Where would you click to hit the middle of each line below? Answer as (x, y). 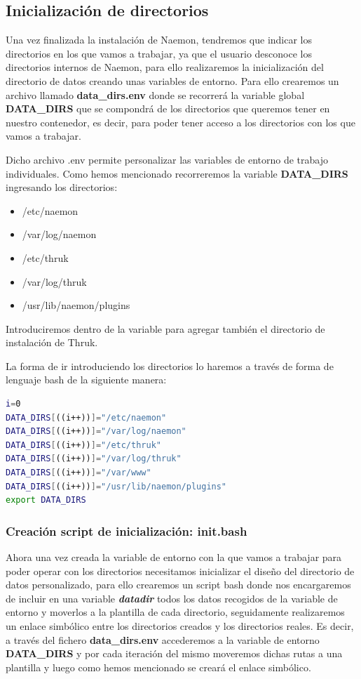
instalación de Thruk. (52, 342)
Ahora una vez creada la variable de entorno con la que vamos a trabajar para (174, 557)
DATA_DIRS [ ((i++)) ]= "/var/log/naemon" (96, 431)
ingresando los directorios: (62, 187)
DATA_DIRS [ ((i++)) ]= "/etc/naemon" (86, 417)
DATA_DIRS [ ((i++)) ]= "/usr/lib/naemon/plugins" (116, 486)
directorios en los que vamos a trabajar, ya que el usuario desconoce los (159, 53)
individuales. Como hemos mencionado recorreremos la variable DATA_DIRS (177, 173)
